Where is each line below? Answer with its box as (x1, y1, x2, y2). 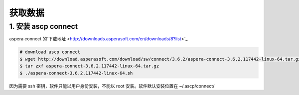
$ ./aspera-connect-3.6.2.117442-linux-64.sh (19, 70, 133, 76)
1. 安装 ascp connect (9, 22, 78, 31)
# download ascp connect (19, 49, 81, 55)
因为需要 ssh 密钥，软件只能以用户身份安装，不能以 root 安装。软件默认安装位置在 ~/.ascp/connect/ (9, 83, 215, 89)
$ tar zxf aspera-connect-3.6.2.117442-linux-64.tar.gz (19, 63, 159, 69)
